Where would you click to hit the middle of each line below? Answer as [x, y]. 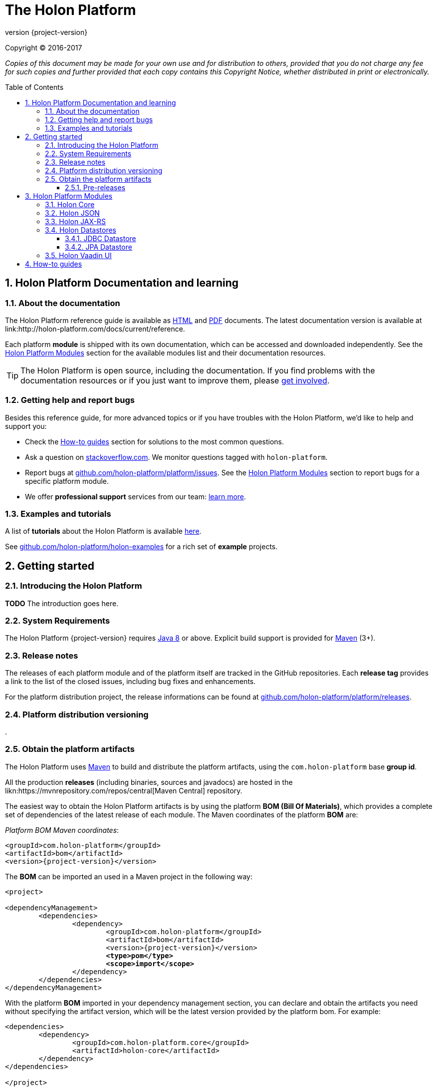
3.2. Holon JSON [72, 213]
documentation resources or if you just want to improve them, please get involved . [175, 380]
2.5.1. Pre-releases [95, 187]
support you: [26, 426]
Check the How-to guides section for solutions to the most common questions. [154, 441]
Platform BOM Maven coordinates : [62, 830]
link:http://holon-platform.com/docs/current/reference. [95, 329]
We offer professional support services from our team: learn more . [136, 496]
